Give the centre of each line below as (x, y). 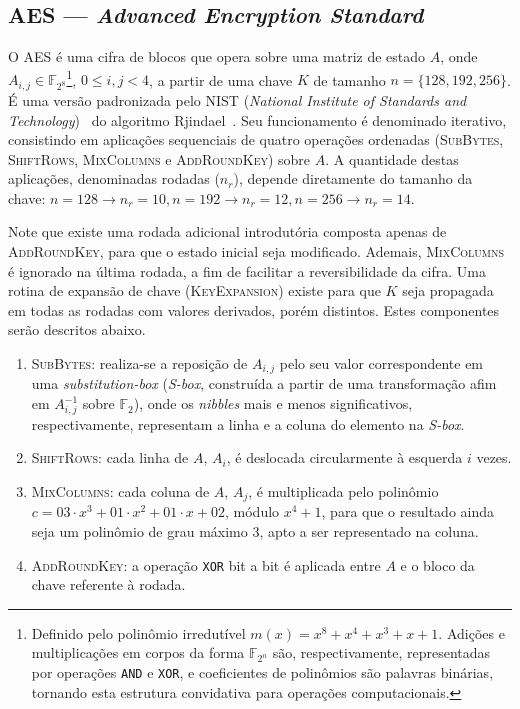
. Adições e (471, 632)
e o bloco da (437, 564)
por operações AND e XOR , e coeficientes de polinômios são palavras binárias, (262, 672)
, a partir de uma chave (221, 79)
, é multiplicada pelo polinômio (343, 491)
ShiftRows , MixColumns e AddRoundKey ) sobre (159, 158)
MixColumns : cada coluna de (120, 491)
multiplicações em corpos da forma (138, 652)
